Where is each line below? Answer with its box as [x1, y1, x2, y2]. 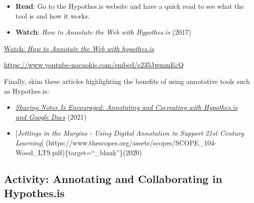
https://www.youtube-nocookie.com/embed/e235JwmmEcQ [4, 60, 184, 70]
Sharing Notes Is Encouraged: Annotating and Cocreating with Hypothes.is [15, 102, 238, 112]
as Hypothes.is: [4, 85, 49, 96]
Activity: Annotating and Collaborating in [4, 171, 222, 186]
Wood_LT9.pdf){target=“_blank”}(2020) [15, 147, 142, 157]
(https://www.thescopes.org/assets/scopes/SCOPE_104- [45, 137, 217, 147]
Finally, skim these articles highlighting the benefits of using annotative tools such [4, 76, 250, 86]
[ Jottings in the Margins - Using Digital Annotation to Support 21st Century [15, 128, 244, 138]
